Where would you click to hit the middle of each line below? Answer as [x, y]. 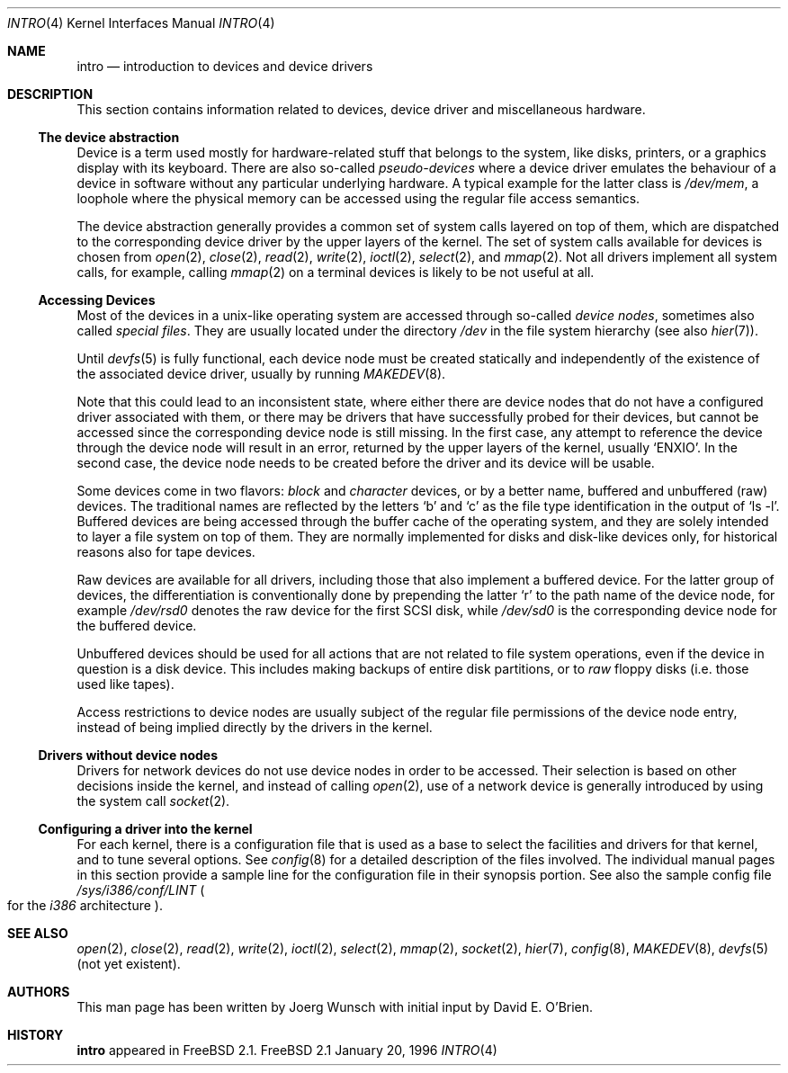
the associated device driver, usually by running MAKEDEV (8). [261, 374]
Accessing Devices [97, 300]
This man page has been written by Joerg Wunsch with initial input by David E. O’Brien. [335, 1007]
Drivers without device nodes [128, 755]
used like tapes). [125, 684]
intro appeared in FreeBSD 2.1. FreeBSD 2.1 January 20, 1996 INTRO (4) [287, 1050]
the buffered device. [137, 626]
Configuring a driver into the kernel [145, 829]
